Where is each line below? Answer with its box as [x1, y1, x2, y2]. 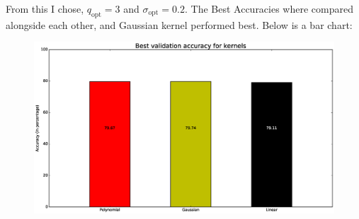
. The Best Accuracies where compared [184, 1, 353, 16]
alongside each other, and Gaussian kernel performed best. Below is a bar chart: [6, 17, 353, 32]
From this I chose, [6, 1, 84, 16]
